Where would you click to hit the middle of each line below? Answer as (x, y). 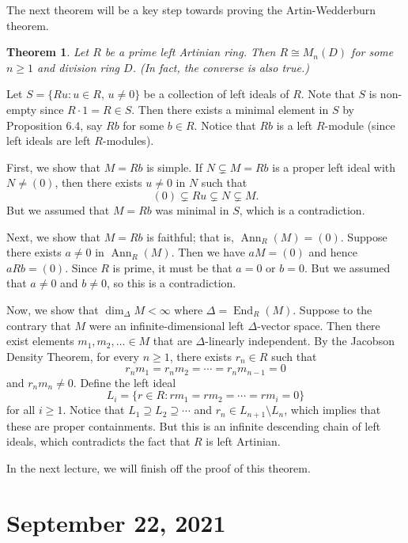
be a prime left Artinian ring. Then (190, 52)
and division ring (79, 67)
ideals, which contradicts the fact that (98, 441)
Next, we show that (54, 236)
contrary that (39, 325)
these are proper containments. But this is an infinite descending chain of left (194, 425)
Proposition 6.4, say (55, 125)
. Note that (328, 94)
